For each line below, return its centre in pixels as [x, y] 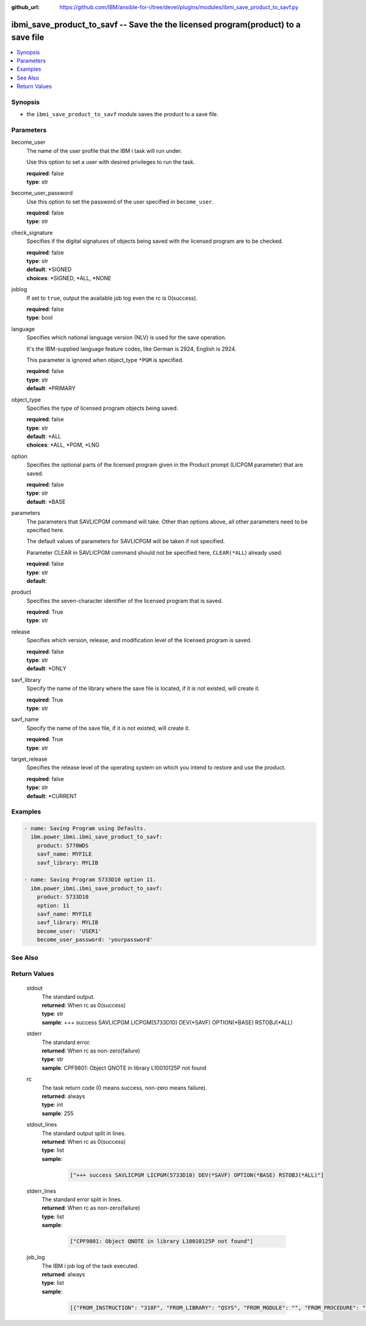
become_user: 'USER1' [69, 931]
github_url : [25, 7]
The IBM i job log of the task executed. [90, 1265]
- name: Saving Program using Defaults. [85, 828]
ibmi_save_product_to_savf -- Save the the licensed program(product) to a [156, 24]
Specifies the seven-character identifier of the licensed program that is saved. [125, 601]
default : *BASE [46, 502]
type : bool [40, 317]
